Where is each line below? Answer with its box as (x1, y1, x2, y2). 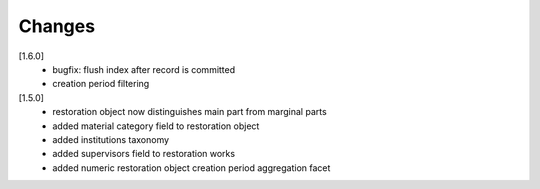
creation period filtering (52, 78, 150, 90)
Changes (18, 15, 95, 37)
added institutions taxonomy (52, 133, 170, 145)
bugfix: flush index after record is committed (52, 63, 236, 75)
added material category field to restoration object (52, 120, 260, 132)
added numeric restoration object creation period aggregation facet (52, 161, 331, 174)
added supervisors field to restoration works (52, 148, 235, 160)
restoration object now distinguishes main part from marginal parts (52, 106, 327, 118)
